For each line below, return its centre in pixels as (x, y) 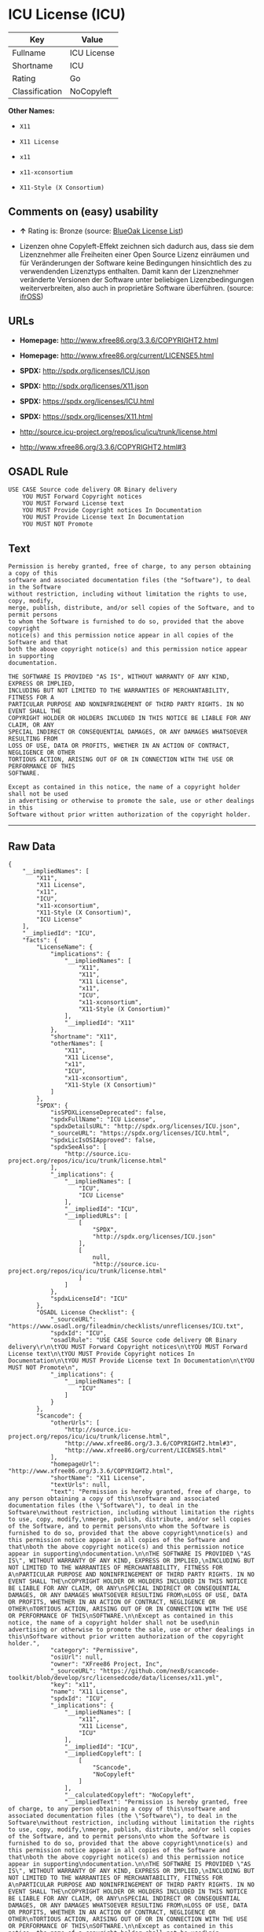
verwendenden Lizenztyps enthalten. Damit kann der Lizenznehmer (129, 271)
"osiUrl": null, (77, 1657)
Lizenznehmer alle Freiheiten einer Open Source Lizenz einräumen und (134, 255)
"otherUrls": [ (75, 1423)
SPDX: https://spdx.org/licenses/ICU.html (87, 401)
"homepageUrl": (75, 1464)
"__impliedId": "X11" (99, 1023)
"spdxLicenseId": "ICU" (89, 1299)
